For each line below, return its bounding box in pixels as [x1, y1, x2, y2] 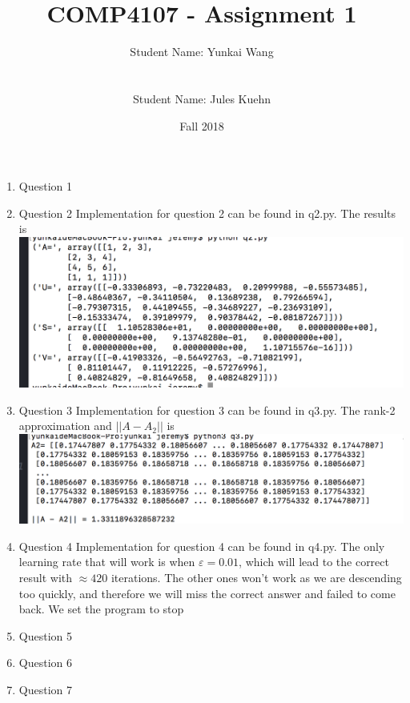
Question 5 [18, 627, 72, 644]
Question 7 [18, 681, 72, 697]
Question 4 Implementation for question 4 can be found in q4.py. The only [18, 537, 385, 554]
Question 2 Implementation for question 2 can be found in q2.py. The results [18, 204, 396, 221]
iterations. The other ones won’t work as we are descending [111, 569, 402, 586]
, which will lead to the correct [239, 553, 389, 570]
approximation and [18, 417, 112, 434]
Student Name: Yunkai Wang [130, 43, 274, 60]
